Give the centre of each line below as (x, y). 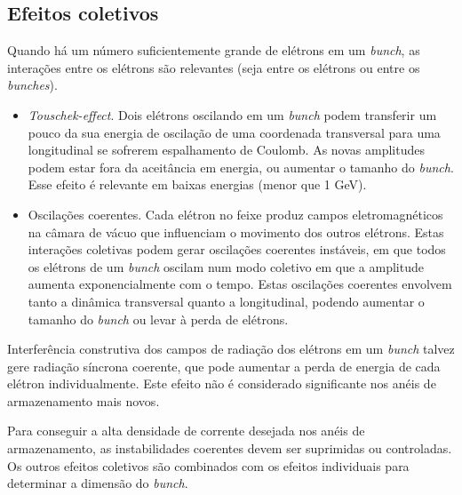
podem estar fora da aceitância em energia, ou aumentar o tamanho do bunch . (241, 167)
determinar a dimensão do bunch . (98, 483)
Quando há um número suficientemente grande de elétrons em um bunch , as (214, 50)
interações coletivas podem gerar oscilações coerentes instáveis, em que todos (237, 249)
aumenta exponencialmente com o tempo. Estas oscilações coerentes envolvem (240, 284)
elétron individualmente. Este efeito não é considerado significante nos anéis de (222, 383)
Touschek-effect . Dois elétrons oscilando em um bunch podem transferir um (232, 114)
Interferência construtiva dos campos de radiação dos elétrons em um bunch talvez (231, 349)
